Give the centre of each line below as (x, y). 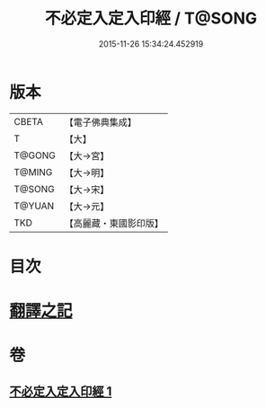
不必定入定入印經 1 (61, 391)
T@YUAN (34, 206)
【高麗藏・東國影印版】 (114, 223)
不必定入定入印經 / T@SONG (151, 18)
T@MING (33, 172)
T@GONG (35, 155)
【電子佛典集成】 (100, 122)
